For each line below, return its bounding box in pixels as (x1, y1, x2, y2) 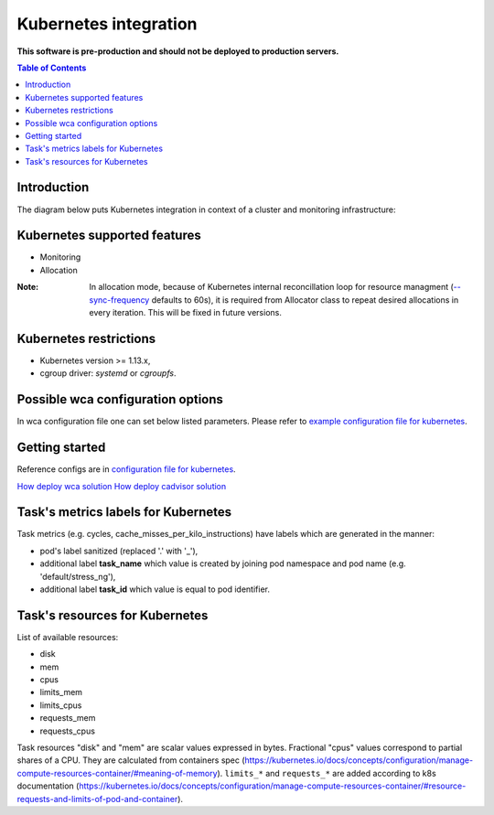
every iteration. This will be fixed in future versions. (89, 307, 283, 318)
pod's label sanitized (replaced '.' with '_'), (39, 545, 199, 556)
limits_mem (39, 687, 82, 698)
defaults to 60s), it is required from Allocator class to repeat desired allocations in (151, 294, 459, 306)
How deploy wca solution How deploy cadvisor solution (16, 480, 227, 491)
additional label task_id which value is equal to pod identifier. (39, 584, 270, 595)
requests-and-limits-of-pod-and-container (16, 793, 178, 804)
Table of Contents (16, 62, 87, 73)
